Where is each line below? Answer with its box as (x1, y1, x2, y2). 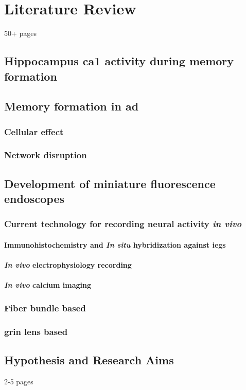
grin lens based (4, 325, 68, 338)
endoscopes (4, 191, 65, 207)
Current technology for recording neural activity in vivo (4, 217, 242, 230)
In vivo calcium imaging (4, 280, 92, 290)
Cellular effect (4, 125, 64, 138)
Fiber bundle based (4, 301, 86, 314)
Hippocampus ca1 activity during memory (4, 53, 234, 69)
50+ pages (4, 28, 37, 39)
